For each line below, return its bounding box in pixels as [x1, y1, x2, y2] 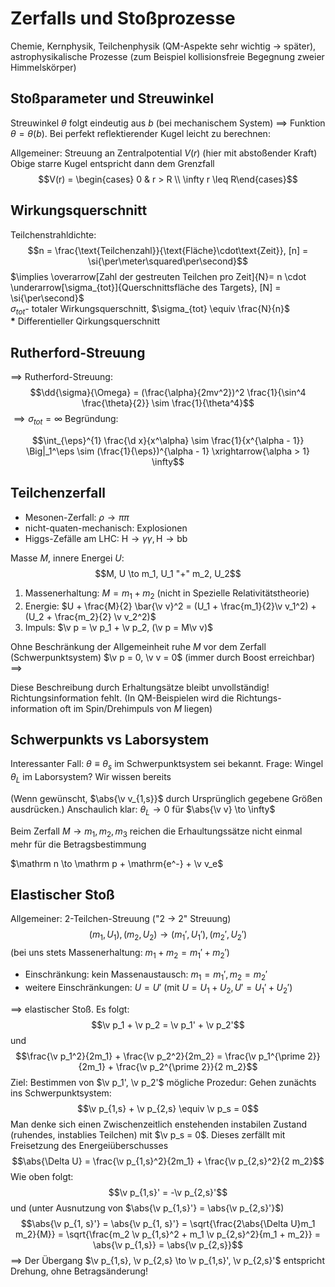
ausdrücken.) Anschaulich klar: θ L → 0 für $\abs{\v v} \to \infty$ [10, 803, 276, 817]
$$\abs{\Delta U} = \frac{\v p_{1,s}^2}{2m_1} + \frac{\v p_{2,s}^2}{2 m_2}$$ [11, 1155, 325, 1167]
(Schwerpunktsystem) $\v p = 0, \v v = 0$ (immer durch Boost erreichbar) [10, 651, 316, 663]
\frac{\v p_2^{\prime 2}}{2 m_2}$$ [116, 1060, 258, 1072]
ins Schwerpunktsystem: [10, 1087, 112, 1099]
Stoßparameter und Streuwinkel [10, 90, 215, 107]
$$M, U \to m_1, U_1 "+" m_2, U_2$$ [94, 567, 242, 579]
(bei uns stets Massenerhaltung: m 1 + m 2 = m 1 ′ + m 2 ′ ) [10, 947, 230, 961]
